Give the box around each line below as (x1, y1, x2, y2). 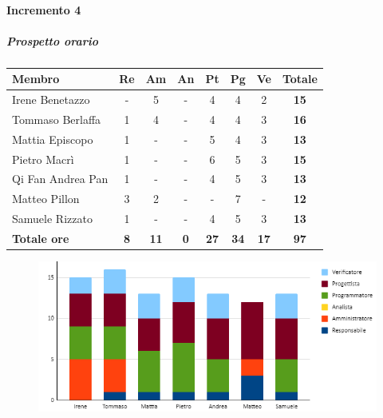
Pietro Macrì (12, 150, 74, 167)
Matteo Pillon (12, 190, 80, 207)
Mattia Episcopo (12, 130, 93, 147)
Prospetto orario (6, 32, 99, 49)
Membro (12, 70, 60, 87)
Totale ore (12, 230, 69, 246)
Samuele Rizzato (12, 210, 93, 227)
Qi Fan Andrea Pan (12, 170, 109, 187)
